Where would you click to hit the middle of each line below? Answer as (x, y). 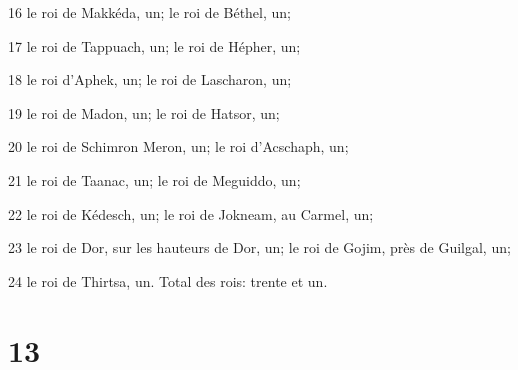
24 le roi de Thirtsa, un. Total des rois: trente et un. (168, 280)
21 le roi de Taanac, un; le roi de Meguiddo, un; (154, 179)
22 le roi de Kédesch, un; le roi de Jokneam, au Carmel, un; (191, 213)
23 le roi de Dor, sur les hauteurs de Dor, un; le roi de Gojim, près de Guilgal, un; (259, 247)
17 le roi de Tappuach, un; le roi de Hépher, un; (154, 45)
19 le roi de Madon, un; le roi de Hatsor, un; (144, 112)
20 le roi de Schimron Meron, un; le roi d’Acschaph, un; (178, 146)
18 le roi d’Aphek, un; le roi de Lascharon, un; (150, 79)
